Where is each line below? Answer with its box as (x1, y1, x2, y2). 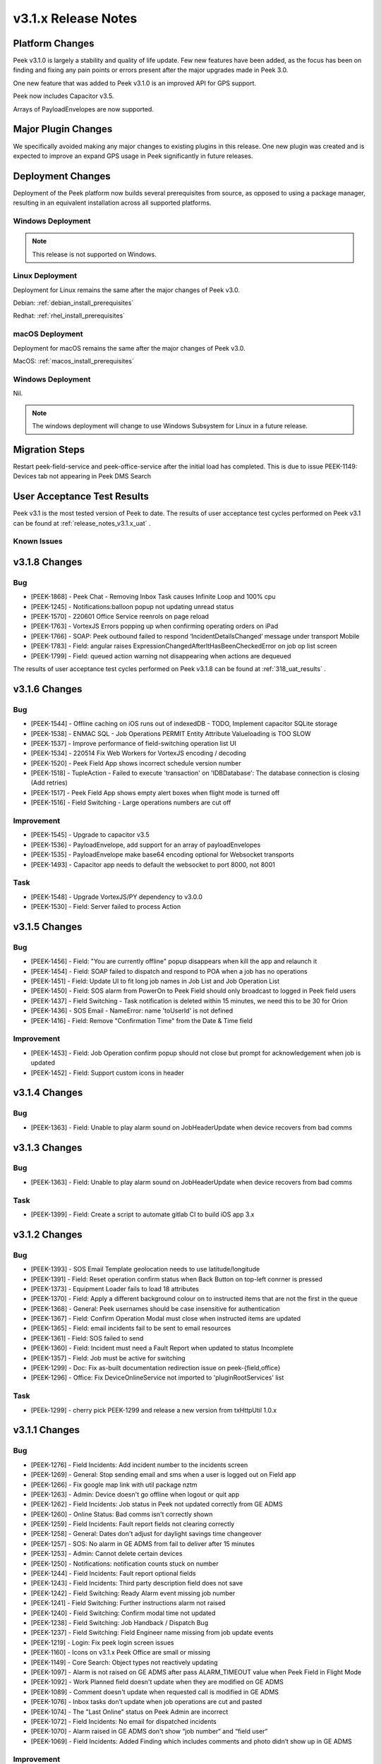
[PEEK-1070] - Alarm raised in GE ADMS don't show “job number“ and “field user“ (30, 1727, 268, 1736)
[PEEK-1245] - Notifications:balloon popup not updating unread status (30, 602, 234, 610)
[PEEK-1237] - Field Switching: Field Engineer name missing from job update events (30, 1629, 274, 1637)
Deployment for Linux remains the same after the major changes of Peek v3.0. (13, 286, 240, 294)
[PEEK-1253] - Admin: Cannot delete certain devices (30, 1549, 183, 1558)
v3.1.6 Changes (13, 683, 83, 695)
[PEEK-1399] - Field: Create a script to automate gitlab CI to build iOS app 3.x (30, 1210, 255, 1219)
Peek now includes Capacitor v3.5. (13, 92, 114, 100)
